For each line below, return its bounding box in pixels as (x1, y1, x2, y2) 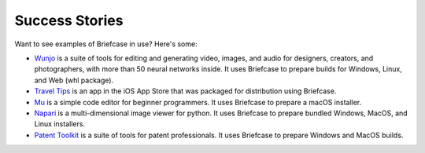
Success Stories (14, 12, 124, 29)
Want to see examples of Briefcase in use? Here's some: (14, 39, 198, 49)
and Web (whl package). (34, 75, 114, 85)
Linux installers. (34, 119, 86, 129)
